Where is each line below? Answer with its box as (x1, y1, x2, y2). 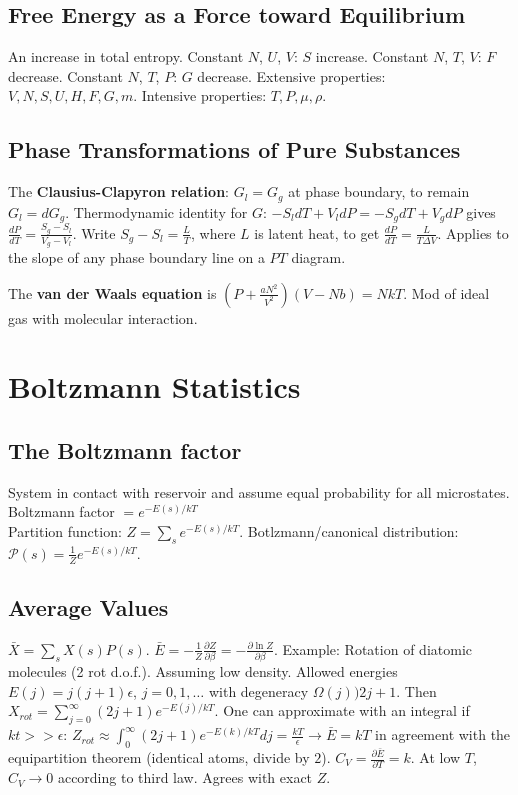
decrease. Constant (8, 65, 123, 86)
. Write (72, 222, 116, 243)
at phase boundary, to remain (288, 181, 470, 202)
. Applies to (437, 222, 509, 243)
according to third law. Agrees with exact (57, 767, 313, 788)
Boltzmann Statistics (8, 366, 301, 407)
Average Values (8, 592, 169, 623)
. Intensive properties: (133, 85, 267, 106)
